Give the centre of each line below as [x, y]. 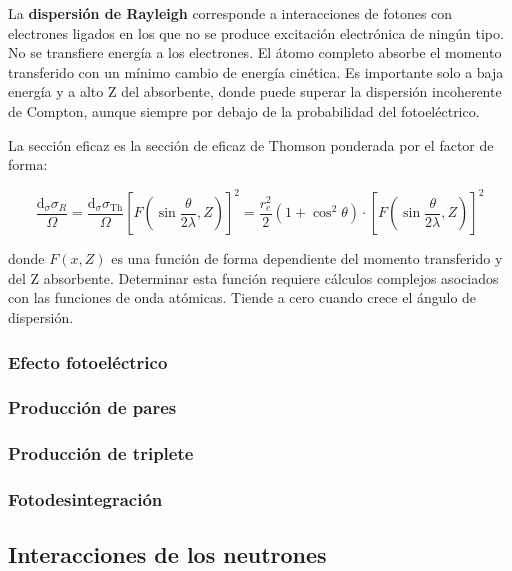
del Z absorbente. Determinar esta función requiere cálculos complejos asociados [253, 277]
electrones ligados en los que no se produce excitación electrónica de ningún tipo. [256, 32]
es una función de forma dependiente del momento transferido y [307, 258]
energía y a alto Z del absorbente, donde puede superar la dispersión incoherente [255, 91]
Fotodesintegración [85, 499]
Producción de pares [92, 407]
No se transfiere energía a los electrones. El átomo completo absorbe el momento [255, 52]
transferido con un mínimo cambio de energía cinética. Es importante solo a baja [256, 71]
